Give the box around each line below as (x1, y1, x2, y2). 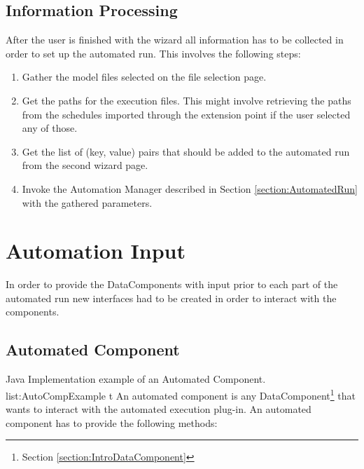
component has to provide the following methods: (6, 415, 218, 430)
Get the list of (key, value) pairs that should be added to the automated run (22, 144, 350, 158)
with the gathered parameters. (22, 195, 153, 210)
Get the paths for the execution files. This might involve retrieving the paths (22, 93, 351, 107)
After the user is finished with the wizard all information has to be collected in (6, 32, 344, 47)
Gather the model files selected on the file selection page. (22, 69, 267, 84)
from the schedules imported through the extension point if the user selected (22, 107, 351, 121)
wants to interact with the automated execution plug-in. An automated (6, 402, 311, 416)
